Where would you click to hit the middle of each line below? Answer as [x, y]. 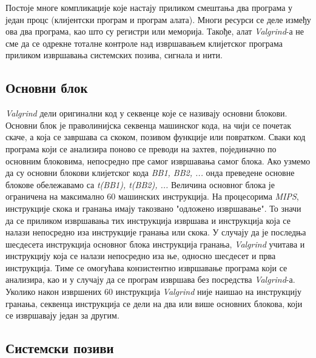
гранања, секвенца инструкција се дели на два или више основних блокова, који [154, 303]
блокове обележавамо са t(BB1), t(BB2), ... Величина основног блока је [140, 184]
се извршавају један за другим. [62, 315]
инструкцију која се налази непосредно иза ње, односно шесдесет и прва [141, 256]
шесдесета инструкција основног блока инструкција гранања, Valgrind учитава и [155, 244]
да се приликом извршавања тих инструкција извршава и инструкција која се [148, 220]
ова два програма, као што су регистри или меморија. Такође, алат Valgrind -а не [155, 31]
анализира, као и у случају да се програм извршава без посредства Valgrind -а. [150, 279]
